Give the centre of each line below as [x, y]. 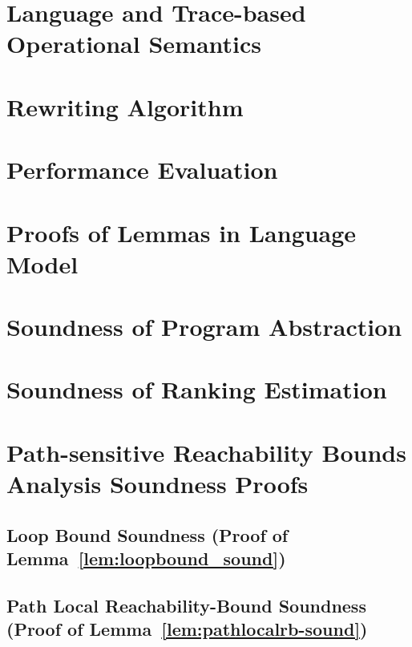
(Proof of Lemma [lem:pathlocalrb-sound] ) [187, 629]
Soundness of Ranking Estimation [197, 389]
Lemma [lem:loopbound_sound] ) [146, 558]
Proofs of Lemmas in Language [182, 232]
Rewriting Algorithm [125, 106]
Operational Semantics [134, 44]
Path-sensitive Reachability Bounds [206, 452]
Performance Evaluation [142, 170]
